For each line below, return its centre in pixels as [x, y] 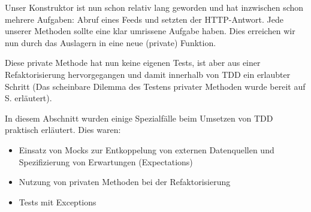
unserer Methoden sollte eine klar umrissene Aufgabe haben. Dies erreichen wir [150, 31]
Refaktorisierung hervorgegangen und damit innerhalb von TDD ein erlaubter [148, 74]
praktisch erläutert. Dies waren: [63, 130]
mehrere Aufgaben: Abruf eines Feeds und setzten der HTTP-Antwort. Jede [144, 19]
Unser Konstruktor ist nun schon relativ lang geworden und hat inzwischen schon [154, 7]
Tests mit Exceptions [58, 202]
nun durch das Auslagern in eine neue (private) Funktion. [111, 42]
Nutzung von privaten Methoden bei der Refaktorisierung [125, 182]
